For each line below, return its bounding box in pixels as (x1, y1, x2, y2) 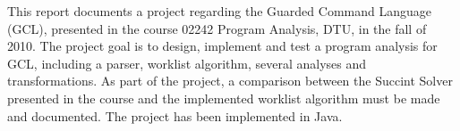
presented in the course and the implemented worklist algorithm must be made (7, 88, 440, 107)
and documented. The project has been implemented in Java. (7, 106, 343, 125)
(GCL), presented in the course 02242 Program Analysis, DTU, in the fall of (7, 19, 427, 37)
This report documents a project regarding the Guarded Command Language (7, 2, 431, 20)
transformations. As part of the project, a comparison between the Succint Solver (7, 71, 453, 90)
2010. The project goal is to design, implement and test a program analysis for (7, 37, 438, 55)
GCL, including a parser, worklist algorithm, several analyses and (7, 53, 367, 72)
